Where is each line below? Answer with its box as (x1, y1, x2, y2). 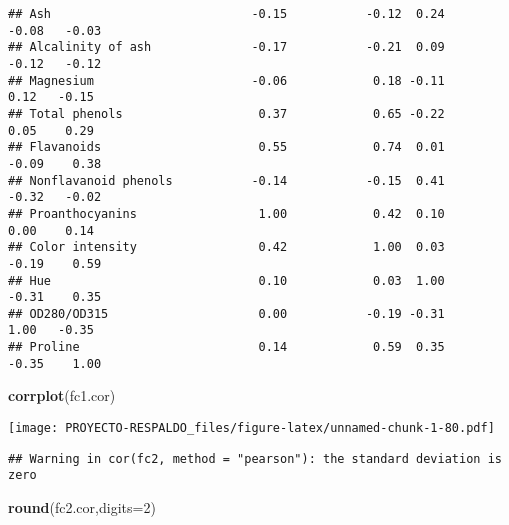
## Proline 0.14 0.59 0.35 (8, 340, 445, 355)
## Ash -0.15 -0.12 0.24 (8, 7, 445, 21)
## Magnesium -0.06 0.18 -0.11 (8, 73, 445, 88)
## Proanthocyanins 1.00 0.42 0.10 (8, 206, 445, 221)
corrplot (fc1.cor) (8, 385, 116, 406)
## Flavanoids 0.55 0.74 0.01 (8, 140, 445, 155)
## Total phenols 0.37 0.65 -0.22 (8, 106, 445, 121)
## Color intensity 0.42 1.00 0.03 (8, 240, 445, 255)
